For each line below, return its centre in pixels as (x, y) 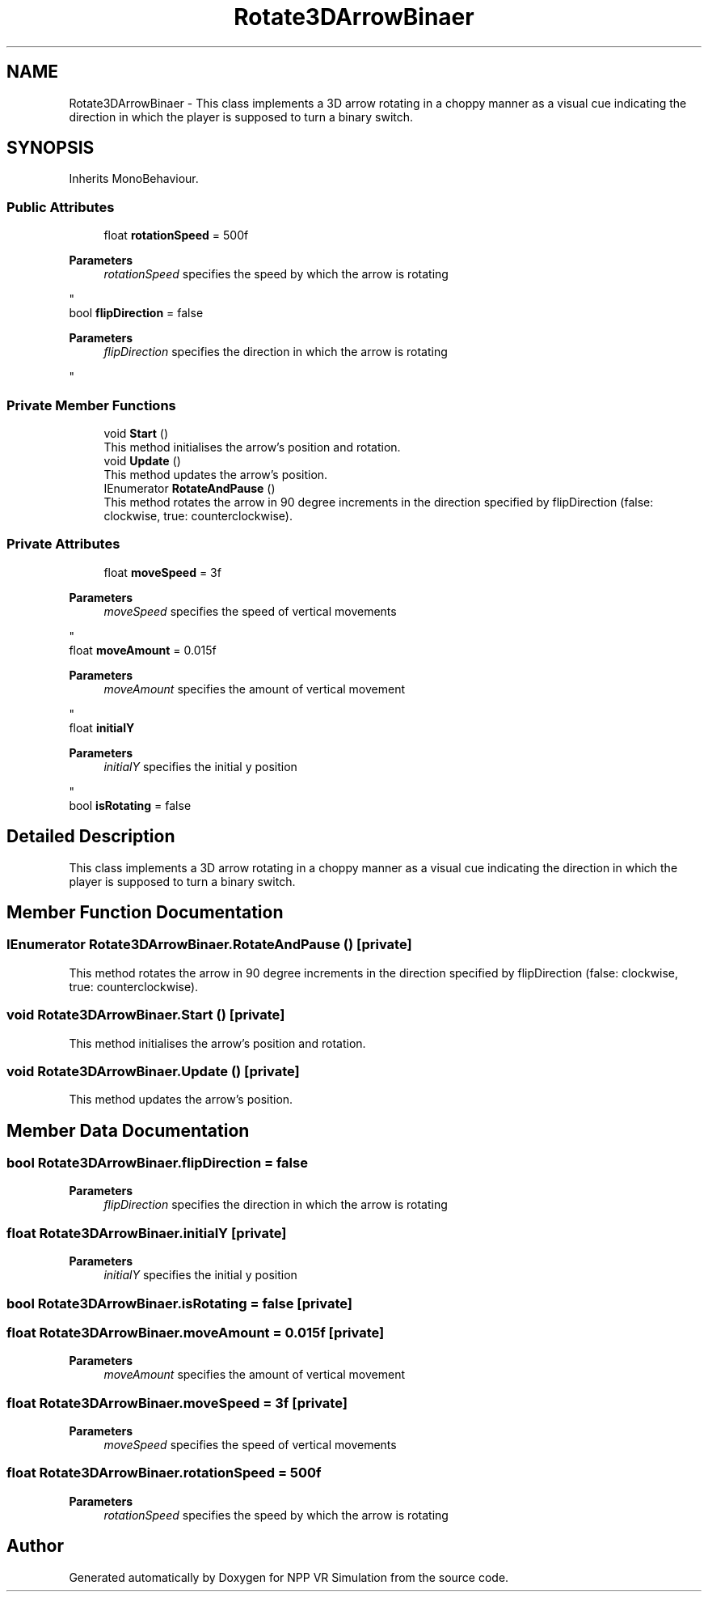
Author (35, 1546)
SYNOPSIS (51, 148)
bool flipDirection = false (136, 313)
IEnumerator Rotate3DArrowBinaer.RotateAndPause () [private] (209, 945)
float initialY (102, 727)
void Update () (142, 460)
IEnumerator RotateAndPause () (190, 488)
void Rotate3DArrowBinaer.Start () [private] (146, 1015)
